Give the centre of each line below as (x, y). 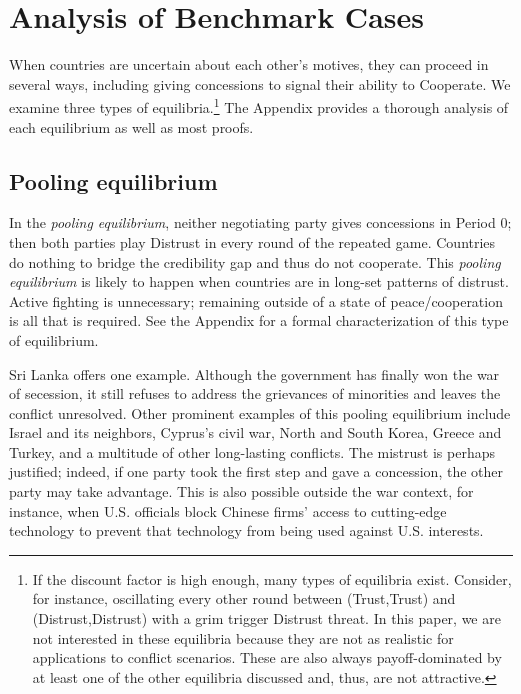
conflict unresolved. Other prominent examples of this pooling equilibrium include (260, 412)
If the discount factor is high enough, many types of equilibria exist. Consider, (272, 578)
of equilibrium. (54, 339)
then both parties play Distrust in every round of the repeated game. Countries (252, 241)
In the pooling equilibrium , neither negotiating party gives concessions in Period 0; (260, 222)
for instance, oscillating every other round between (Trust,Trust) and (244, 598)
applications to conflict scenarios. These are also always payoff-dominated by (267, 657)
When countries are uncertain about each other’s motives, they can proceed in (249, 64)
